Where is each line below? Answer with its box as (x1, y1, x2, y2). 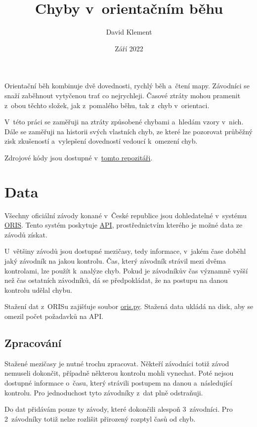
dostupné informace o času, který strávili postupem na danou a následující (4, 377, 232, 388)
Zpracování (4, 335, 62, 350)
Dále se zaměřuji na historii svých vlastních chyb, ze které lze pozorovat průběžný (4, 126, 253, 136)
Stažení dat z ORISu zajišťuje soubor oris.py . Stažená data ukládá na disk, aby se (4, 301, 254, 311)
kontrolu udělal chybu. (4, 284, 72, 295)
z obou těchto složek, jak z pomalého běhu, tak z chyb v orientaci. (4, 100, 210, 110)
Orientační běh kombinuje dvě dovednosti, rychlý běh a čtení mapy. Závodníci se (4, 80, 250, 91)
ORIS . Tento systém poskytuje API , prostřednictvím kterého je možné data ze (4, 220, 243, 230)
